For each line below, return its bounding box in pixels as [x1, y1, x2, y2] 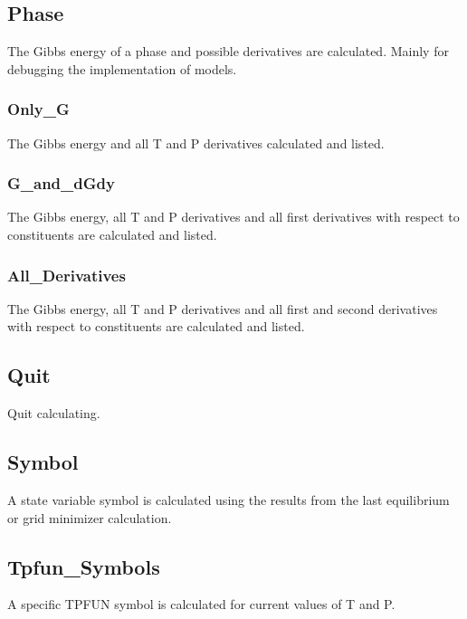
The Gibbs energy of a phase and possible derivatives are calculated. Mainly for [7, 42, 449, 61]
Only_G [7, 98, 70, 120]
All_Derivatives [7, 263, 126, 286]
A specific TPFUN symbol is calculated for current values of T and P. [7, 595, 396, 614]
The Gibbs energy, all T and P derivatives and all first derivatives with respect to [7, 207, 460, 226]
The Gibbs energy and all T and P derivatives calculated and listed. [7, 133, 385, 152]
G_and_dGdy [7, 172, 115, 195]
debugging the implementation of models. [7, 59, 237, 78]
